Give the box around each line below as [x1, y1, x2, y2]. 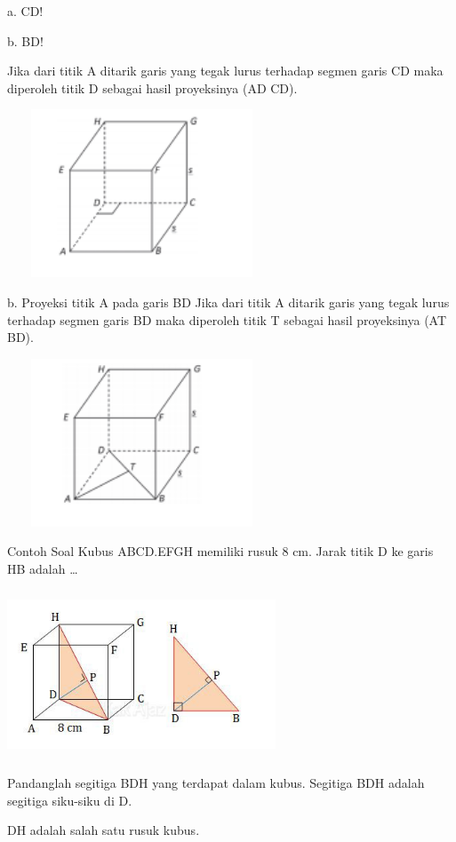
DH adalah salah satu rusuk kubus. [7, 821, 200, 839]
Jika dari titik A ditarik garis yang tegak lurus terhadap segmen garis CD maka [7, 61, 444, 80]
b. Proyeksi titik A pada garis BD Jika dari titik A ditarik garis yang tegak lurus [7, 292, 450, 311]
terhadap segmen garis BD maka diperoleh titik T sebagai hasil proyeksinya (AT [7, 310, 447, 329]
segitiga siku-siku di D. [7, 790, 132, 809]
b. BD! [7, 31, 44, 50]
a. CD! [7, 2, 44, 20]
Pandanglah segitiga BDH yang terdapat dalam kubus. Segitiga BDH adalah [7, 774, 425, 792]
